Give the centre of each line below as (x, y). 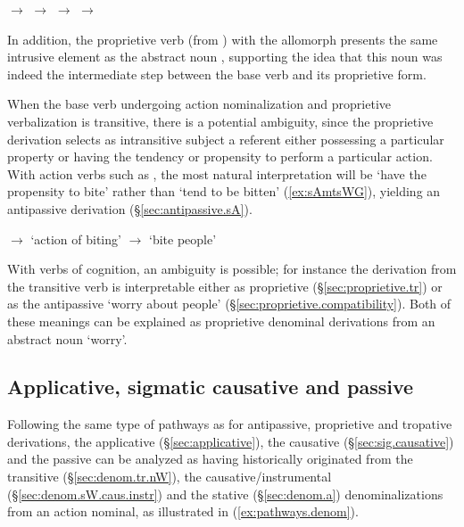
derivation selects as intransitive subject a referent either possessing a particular (226, 139)
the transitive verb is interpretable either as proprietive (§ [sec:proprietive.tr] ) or (225, 286)
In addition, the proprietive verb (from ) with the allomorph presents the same (223, 39)
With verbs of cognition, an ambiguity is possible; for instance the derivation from (232, 269)
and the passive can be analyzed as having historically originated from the (210, 459)
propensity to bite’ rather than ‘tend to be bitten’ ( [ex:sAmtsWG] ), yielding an (224, 191)
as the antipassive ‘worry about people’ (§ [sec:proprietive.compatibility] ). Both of (229, 304)
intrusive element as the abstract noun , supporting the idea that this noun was (225, 57)
